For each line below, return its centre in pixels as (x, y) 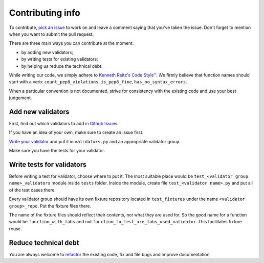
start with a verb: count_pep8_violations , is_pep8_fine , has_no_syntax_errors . (98, 82)
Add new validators (39, 112)
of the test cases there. (33, 190)
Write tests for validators (48, 164)
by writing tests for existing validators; (60, 59)
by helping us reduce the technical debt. (62, 66)
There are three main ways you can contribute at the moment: (71, 43)
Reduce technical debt (44, 243)
